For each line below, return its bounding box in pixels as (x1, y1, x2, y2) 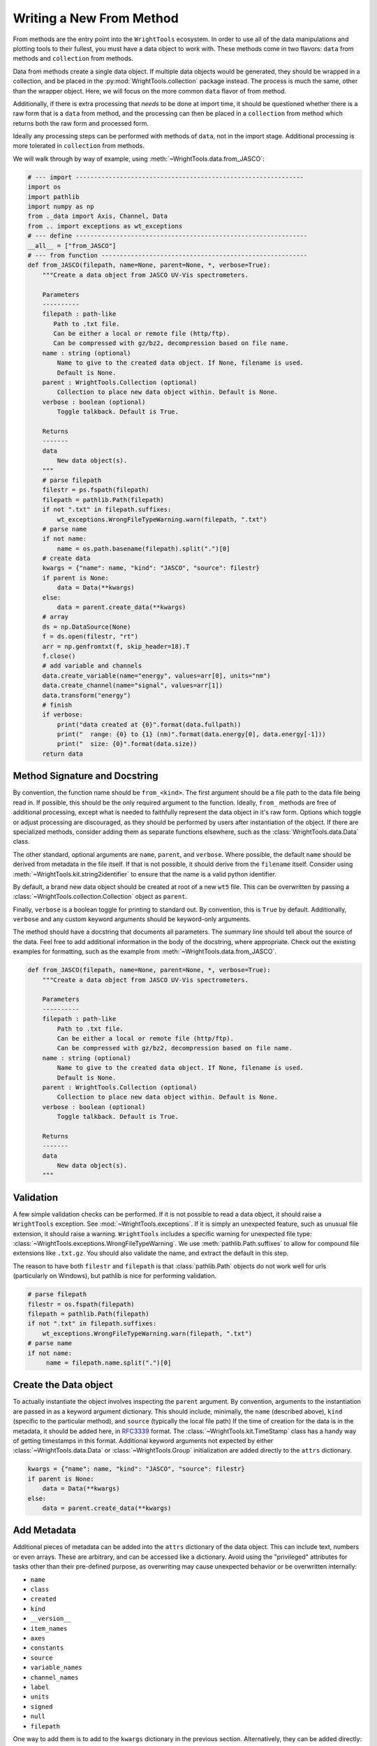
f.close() (42, 652, 76, 660)
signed (30, 1703, 53, 1710)
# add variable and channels (42, 662, 142, 670)
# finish (42, 700, 73, 709)
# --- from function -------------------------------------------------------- (27, 251, 308, 259)
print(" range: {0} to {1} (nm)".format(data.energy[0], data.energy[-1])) (57, 731, 326, 738)
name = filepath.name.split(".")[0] (45, 1358, 172, 1367)
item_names (30, 1624, 68, 1632)
